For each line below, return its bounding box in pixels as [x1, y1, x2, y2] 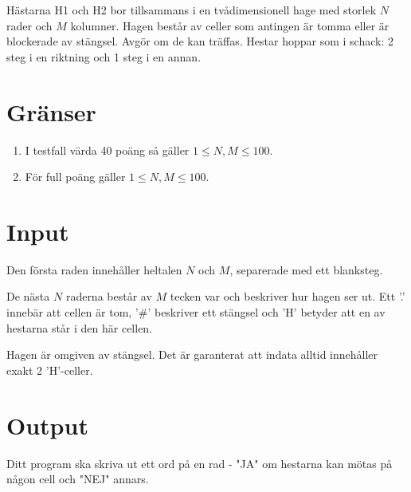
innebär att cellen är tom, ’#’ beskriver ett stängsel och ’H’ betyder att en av [6, 304, 386, 320]
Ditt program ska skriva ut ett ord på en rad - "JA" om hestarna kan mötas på [6, 455, 393, 471]
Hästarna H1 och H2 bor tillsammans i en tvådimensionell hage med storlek [6, 2, 377, 18]
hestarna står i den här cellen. [6, 319, 153, 336]
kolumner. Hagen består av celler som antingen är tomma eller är [70, 17, 389, 33]
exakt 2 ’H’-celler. [6, 361, 93, 378]
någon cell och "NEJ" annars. [6, 470, 149, 487]
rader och [6, 17, 53, 33]
